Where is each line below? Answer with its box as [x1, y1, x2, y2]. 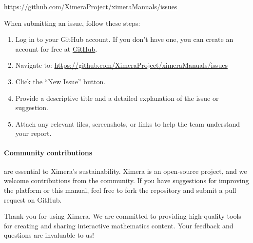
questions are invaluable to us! [4, 230, 94, 240]
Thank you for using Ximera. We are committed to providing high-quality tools [4, 211, 241, 221]
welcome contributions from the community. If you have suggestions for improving [4, 175, 249, 186]
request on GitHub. [4, 194, 62, 205]
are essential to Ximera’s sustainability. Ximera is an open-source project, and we [4, 166, 247, 176]
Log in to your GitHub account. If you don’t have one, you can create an [15, 34, 234, 44]
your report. [15, 128, 52, 138]
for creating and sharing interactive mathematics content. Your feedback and [4, 220, 234, 230]
